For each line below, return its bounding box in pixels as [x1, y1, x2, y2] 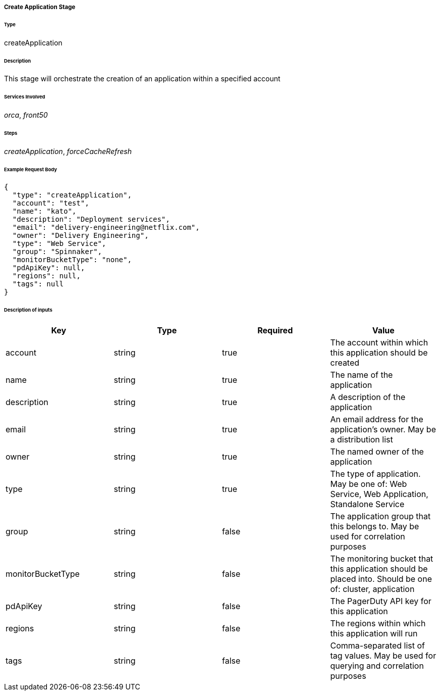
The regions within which [330, 618, 426, 629]
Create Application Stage [4, 4, 76, 11]
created [330, 358, 360, 368]
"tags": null [12, 280, 64, 288]
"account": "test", [12, 199, 89, 208]
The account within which [330, 337, 428, 348]
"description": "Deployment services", [12, 215, 170, 224]
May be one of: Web [330, 479, 407, 489]
